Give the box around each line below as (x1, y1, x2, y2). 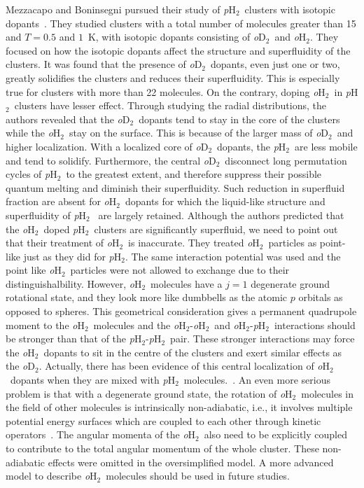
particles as (268, 235, 317, 250)
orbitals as (298, 290, 343, 305)
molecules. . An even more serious (183, 372, 330, 387)
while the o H (6, 125, 61, 140)
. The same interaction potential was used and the (125, 249, 341, 263)
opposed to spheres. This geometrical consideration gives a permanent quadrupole (6, 304, 357, 319)
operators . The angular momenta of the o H (6, 427, 196, 442)
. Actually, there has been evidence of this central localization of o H (38, 358, 330, 373)
